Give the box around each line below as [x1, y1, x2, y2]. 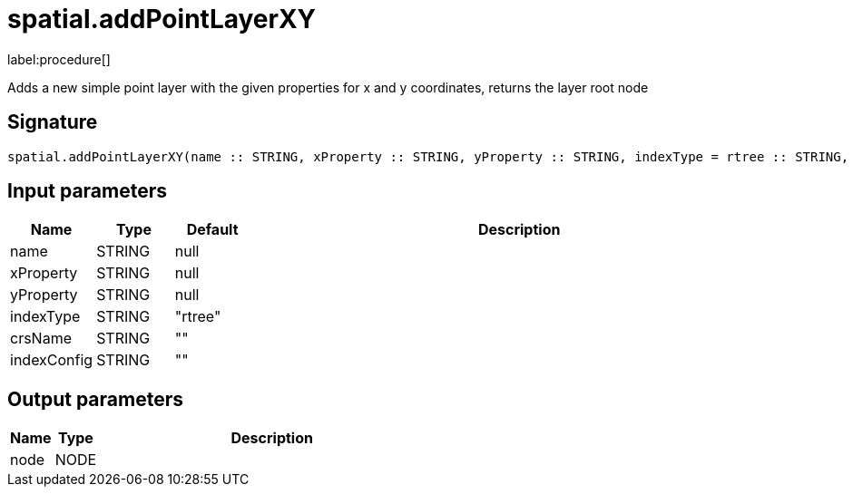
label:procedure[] [7, 51, 111, 67]
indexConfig [10, 351, 93, 370]
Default [186, 220, 239, 239]
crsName [10, 329, 72, 348]
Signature [7, 111, 98, 134]
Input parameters [7, 179, 168, 203]
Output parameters [7, 387, 183, 411]
